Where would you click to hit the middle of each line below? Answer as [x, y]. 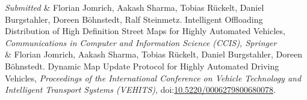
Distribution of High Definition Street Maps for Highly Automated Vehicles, [145, 31]
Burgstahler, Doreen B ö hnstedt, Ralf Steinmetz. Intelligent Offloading [134, 19]
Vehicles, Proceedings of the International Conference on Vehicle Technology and [153, 78]
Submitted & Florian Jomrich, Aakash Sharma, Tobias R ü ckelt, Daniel [135, 7]
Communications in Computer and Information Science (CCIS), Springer [141, 42]
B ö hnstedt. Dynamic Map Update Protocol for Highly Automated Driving [142, 66]
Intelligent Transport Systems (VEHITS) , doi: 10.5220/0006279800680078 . [141, 90]
